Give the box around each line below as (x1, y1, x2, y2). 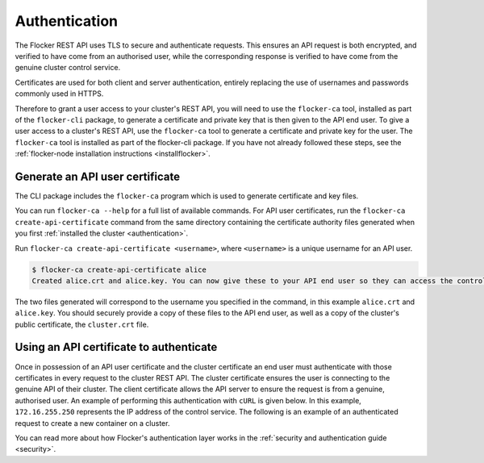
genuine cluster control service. (15, 63, 121, 73)
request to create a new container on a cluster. (15, 418, 170, 428)
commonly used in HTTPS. (15, 89, 104, 98)
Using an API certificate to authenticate (15, 340, 218, 354)
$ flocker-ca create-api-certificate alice (31, 265, 207, 274)
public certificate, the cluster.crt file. (15, 319, 149, 329)
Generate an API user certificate (15, 169, 181, 183)
